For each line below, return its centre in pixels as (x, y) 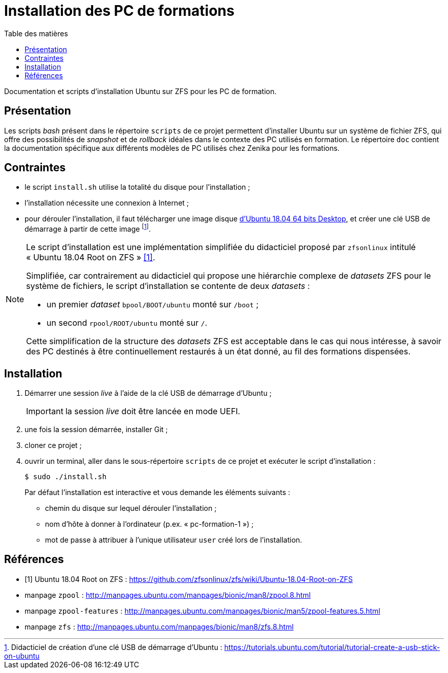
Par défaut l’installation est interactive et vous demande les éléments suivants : (158, 492)
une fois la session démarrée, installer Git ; (96, 429)
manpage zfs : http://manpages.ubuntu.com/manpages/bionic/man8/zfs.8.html (159, 626)
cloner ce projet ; (53, 445)
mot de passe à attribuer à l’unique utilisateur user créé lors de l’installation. (174, 540)
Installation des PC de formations (119, 11)
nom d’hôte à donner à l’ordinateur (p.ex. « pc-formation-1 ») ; (149, 524)
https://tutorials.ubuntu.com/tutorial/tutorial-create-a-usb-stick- (332, 647)
